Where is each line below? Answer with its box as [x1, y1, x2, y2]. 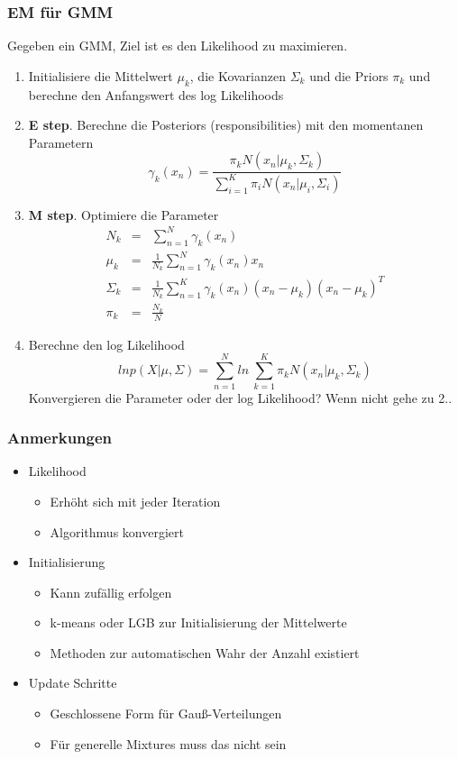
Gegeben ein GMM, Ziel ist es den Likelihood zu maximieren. [7, 36, 348, 55]
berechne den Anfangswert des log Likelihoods [28, 85, 284, 104]
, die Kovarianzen [189, 66, 287, 85]
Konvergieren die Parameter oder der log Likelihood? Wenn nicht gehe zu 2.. [28, 388, 453, 407]
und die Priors [309, 66, 389, 85]
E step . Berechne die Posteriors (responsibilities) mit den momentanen [28, 115, 424, 134]
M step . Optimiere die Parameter [28, 205, 219, 224]
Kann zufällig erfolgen [50, 582, 172, 601]
